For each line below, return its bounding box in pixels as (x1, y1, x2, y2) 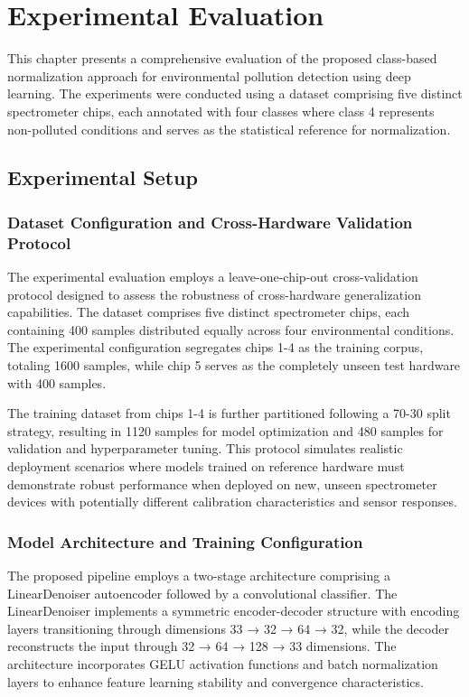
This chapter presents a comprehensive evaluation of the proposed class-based (7, 49, 437, 68)
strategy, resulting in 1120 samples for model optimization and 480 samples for (7, 421, 444, 440)
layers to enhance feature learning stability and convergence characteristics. (7, 672, 424, 691)
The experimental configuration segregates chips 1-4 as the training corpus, (7, 338, 424, 357)
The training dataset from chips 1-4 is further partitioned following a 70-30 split (7, 404, 451, 423)
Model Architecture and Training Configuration (7, 530, 363, 553)
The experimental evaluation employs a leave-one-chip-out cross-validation (7, 267, 418, 286)
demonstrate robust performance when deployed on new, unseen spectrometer (7, 474, 437, 493)
